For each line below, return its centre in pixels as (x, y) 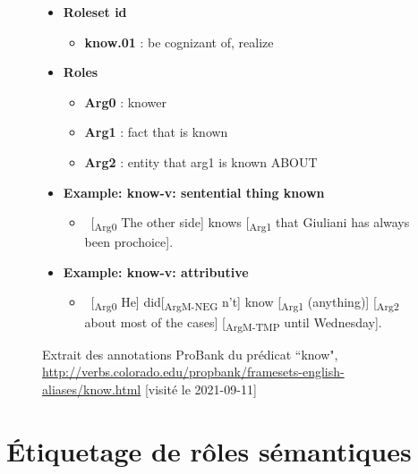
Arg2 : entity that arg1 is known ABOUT (201, 161)
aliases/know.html (92, 389)
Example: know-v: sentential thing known (194, 192)
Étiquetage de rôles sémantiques (209, 450)
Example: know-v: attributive (156, 271)
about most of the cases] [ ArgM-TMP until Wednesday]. (233, 323)
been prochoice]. (129, 242)
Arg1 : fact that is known (156, 132)
